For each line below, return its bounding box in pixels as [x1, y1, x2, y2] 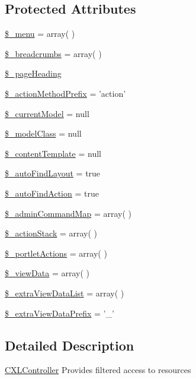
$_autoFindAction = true [5, 187, 99, 199]
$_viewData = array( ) [5, 267, 89, 279]
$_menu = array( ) [5, 27, 75, 40]
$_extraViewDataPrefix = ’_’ [5, 307, 114, 319]
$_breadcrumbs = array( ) [5, 47, 102, 59]
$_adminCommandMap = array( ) [5, 207, 131, 219]
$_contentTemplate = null [5, 147, 101, 159]
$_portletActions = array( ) [5, 247, 107, 259]
